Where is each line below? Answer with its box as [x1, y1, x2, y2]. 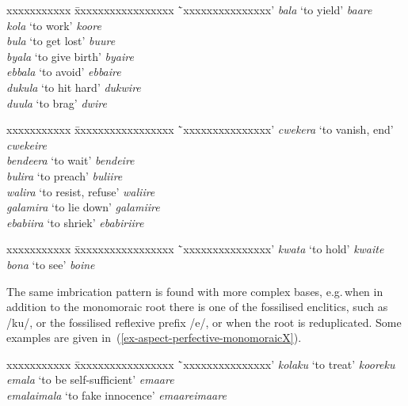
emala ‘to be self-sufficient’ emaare [6, 371, 174, 388]
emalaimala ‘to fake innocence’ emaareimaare [6, 387, 227, 404]
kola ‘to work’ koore [6, 17, 101, 33]
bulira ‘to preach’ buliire [6, 167, 123, 184]
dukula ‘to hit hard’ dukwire [6, 78, 141, 95]
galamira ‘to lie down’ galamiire [6, 199, 160, 215]
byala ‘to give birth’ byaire [6, 47, 134, 64]
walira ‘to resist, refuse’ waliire [6, 183, 155, 199]
